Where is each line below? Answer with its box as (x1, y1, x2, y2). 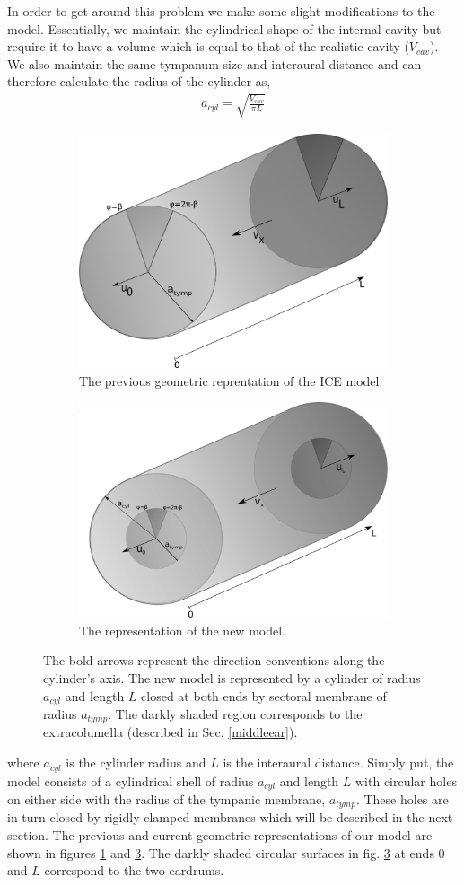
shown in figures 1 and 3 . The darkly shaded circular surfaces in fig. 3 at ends (7, 843, 434, 862)
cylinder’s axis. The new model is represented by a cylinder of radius (43, 668, 421, 687)
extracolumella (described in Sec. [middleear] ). (43, 723, 298, 741)
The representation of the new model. (79, 620, 285, 639)
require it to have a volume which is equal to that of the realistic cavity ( (7, 37, 409, 56)
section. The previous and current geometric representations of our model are (7, 826, 433, 845)
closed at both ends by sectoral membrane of (141, 686, 387, 705)
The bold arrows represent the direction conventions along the (43, 651, 385, 670)
